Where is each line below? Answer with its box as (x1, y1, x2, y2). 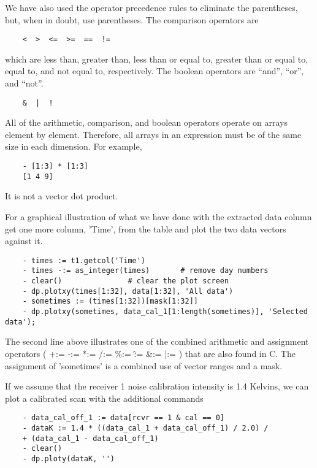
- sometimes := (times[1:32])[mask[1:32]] (22, 297, 198, 306)
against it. (5, 234, 43, 247)
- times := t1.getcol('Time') (22, 256, 146, 265)
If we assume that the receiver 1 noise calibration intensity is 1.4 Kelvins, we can (5, 380, 309, 393)
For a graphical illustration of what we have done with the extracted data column (5, 210, 312, 223)
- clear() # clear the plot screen (22, 277, 229, 286)
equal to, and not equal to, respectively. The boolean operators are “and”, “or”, (5, 64, 304, 77)
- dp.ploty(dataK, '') (22, 454, 115, 463)
